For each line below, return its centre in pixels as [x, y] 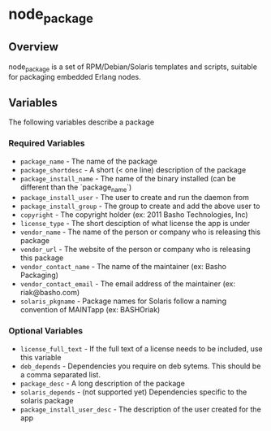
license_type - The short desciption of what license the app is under [135, 224]
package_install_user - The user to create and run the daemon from [134, 198]
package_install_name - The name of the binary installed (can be [128, 178]
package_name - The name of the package [89, 161]
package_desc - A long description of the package [102, 383]
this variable [41, 357]
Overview [34, 47]
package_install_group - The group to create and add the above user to [140, 206]
